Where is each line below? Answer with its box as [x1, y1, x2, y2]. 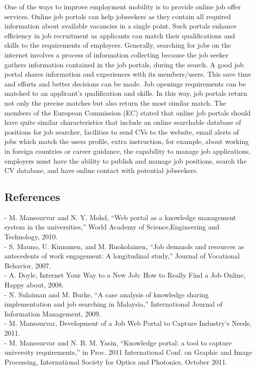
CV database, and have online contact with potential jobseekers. [4, 165, 198, 175]
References [4, 189, 60, 204]
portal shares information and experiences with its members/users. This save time [4, 69, 252, 79]
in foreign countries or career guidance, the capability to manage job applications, [4, 145, 251, 156]
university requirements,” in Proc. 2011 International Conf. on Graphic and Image [4, 347, 252, 357]
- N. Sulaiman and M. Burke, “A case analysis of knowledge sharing [4, 289, 209, 299]
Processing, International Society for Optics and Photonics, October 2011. [4, 356, 228, 367]
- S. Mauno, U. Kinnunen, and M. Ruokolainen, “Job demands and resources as [4, 241, 244, 251]
